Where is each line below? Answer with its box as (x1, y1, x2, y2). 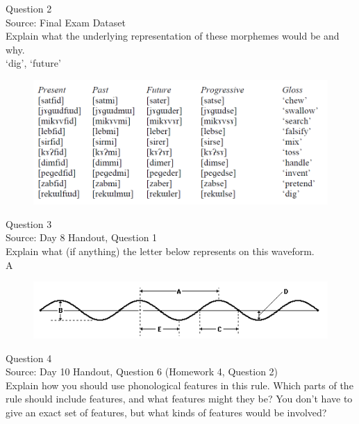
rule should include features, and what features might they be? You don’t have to (6, 391, 353, 406)
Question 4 (6, 350, 52, 365)
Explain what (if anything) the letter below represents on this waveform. (6, 244, 315, 259)
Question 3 (6, 216, 52, 231)
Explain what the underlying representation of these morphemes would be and (6, 28, 340, 43)
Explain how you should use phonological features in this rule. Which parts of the (6, 377, 353, 392)
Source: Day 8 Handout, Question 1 (6, 230, 158, 245)
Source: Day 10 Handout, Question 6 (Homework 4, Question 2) (6, 364, 278, 379)
